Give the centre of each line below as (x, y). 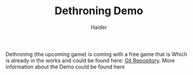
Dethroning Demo (99, 11)
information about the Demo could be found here (65, 67)
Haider (99, 27)
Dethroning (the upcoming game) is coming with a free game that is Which (96, 54)
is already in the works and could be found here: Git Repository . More (90, 60)
